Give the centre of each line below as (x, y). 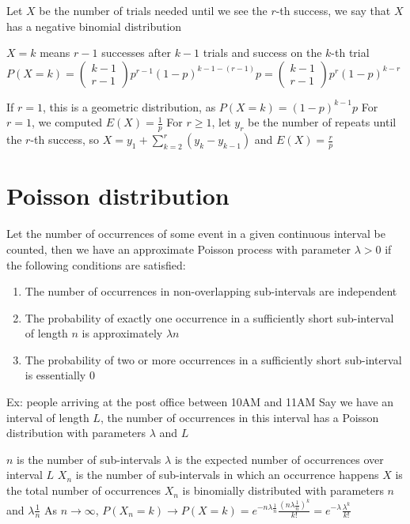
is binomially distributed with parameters (283, 490)
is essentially (55, 375)
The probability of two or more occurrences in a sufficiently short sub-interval (213, 359)
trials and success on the (262, 53)
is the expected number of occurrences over (279, 459)
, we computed (67, 122)
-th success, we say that (333, 10)
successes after (136, 53)
